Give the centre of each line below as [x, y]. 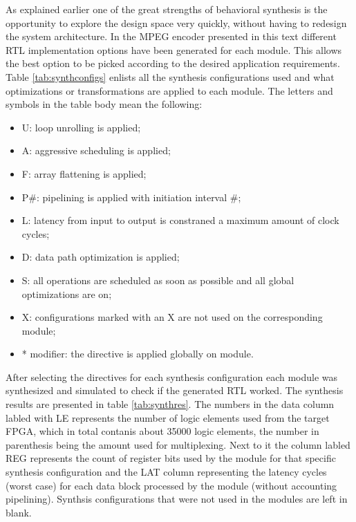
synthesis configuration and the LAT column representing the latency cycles [166, 472]
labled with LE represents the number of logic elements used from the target [168, 417]
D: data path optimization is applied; [101, 257]
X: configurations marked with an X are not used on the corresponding [172, 317]
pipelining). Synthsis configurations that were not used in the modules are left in [177, 499]
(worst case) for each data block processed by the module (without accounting [171, 485]
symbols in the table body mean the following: [104, 104]
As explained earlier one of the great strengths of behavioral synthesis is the [167, 9]
